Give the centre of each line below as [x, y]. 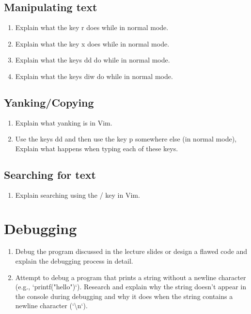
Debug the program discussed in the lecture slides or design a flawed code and [131, 251]
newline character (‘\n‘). [51, 306]
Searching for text [50, 174]
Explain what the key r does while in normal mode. [92, 27]
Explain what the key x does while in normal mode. [92, 43]
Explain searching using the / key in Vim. [78, 195]
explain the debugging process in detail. [74, 261]
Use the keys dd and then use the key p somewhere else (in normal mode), [126, 139]
